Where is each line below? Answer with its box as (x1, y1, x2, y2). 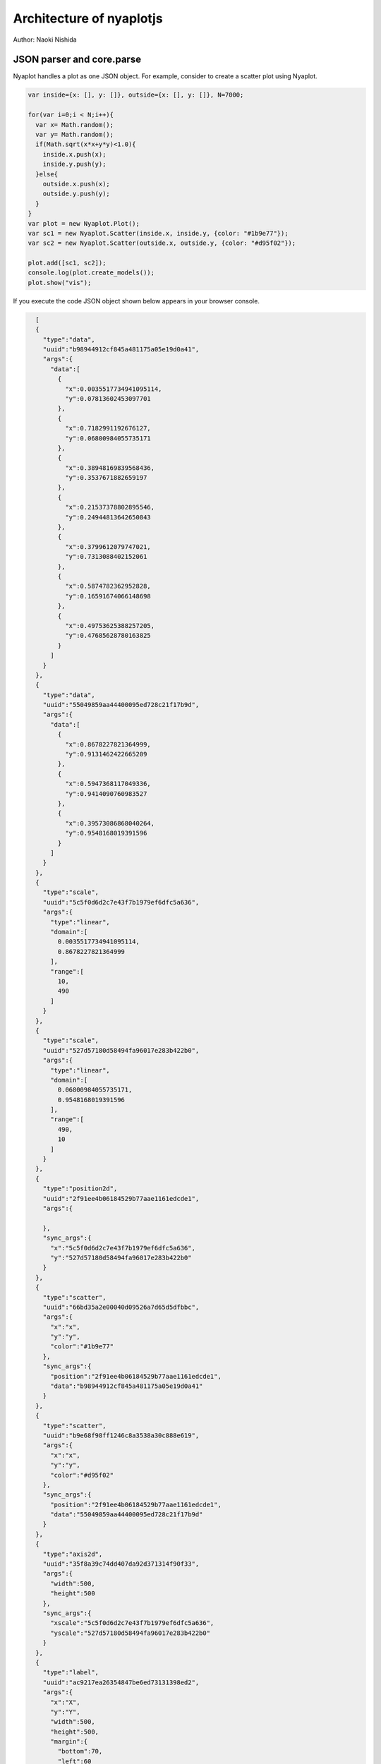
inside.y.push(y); (42, 160, 107, 169)
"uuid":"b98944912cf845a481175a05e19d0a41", (42, 346, 200, 353)
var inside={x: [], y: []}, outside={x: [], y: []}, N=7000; (28, 91, 244, 99)
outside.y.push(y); (42, 190, 111, 198)
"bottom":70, (57, 1747, 103, 1756)
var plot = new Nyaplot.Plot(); (28, 219, 140, 227)
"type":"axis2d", (42, 1549, 103, 1558)
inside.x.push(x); (42, 150, 107, 158)
